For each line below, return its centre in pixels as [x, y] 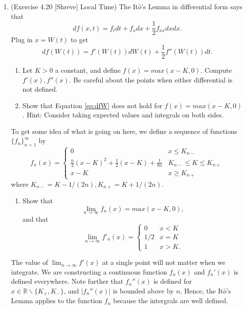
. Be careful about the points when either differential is [151, 79]
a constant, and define [88, 70]
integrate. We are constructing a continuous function [89, 271]
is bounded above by [143, 290]
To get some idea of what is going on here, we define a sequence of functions [124, 131]
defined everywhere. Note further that [67, 281]
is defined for [172, 281]
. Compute [216, 70]
